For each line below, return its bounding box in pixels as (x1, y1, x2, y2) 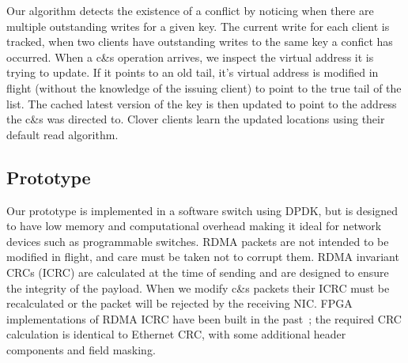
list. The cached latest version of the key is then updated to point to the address (6, 95, 397, 112)
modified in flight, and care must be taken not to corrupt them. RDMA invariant (6, 248, 399, 265)
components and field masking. (6, 341, 156, 357)
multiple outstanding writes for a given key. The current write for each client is (6, 17, 390, 34)
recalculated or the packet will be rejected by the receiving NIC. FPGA (6, 295, 353, 312)
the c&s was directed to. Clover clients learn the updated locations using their (6, 111, 385, 127)
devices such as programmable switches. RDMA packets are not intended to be (6, 233, 389, 249)
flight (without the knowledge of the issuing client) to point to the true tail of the (6, 79, 402, 96)
